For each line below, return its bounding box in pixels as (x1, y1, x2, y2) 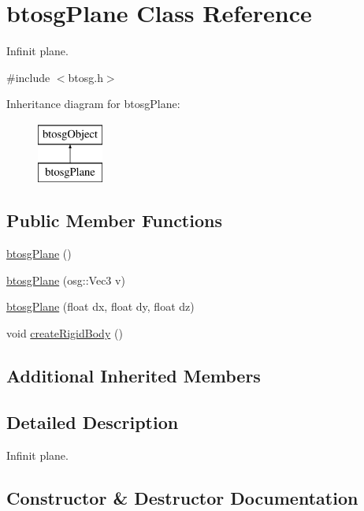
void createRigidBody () (6, 325, 123, 341)
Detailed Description (6, 409, 179, 434)
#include (6, 69, 50, 85)
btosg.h (68, 69, 103, 85)
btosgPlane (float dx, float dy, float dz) (6, 298, 195, 315)
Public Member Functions (6, 208, 222, 233)
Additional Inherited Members (6, 364, 261, 388)
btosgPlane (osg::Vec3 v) (6, 271, 125, 288)
